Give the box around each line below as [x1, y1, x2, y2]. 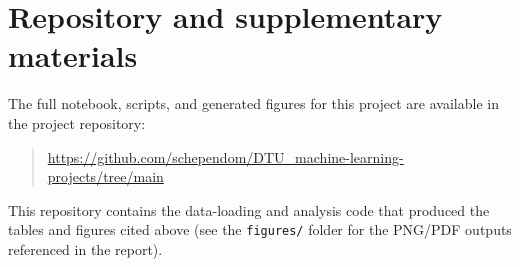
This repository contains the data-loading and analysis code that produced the [8, 199, 490, 220]
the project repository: [8, 112, 146, 133]
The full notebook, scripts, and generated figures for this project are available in [8, 93, 499, 114]
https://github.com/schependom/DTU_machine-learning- [47, 146, 404, 167]
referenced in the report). [8, 238, 163, 259]
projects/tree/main [47, 166, 164, 187]
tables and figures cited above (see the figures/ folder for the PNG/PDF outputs [8, 219, 512, 240]
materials [8, 35, 138, 76]
